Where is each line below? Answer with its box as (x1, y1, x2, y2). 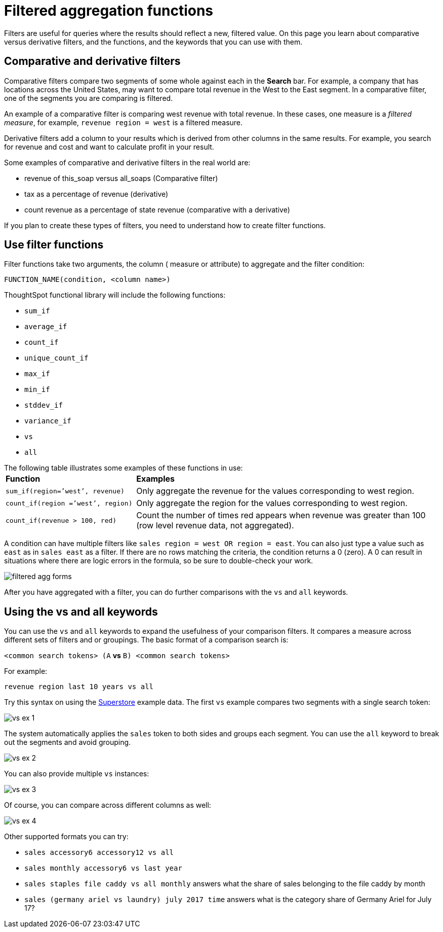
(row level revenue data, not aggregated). (136, 520, 294, 531)
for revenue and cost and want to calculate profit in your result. (4, 142, 214, 151)
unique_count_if (24, 354, 89, 363)
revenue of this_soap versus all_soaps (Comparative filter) (24, 173, 218, 183)
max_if (24, 370, 50, 378)
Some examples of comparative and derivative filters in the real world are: (4, 158, 251, 167)
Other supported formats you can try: (4, 832, 129, 841)
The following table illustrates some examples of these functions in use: (4, 463, 243, 473)
